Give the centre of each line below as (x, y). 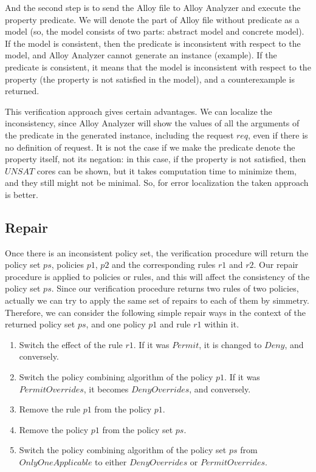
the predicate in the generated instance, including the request (119, 135)
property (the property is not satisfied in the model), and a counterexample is (150, 79)
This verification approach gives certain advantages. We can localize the (139, 111)
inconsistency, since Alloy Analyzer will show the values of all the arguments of (152, 123)
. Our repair (276, 265)
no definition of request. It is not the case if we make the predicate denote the (150, 147)
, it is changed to (230, 344)
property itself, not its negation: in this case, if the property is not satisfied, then (156, 159)
